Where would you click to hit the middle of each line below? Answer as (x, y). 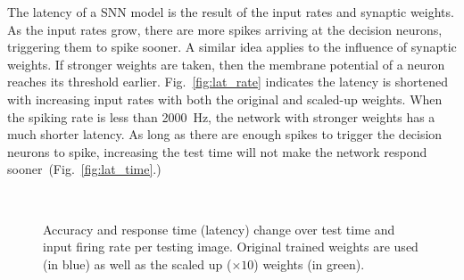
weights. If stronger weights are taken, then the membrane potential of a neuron (226, 64)
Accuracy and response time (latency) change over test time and (219, 229)
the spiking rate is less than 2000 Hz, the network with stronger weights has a (221, 116)
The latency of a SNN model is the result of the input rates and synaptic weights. (231, 12)
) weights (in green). (309, 264)
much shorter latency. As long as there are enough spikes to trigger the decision (225, 134)
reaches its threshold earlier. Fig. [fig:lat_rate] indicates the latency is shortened (228, 82)
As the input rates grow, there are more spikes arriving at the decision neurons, (225, 29)
